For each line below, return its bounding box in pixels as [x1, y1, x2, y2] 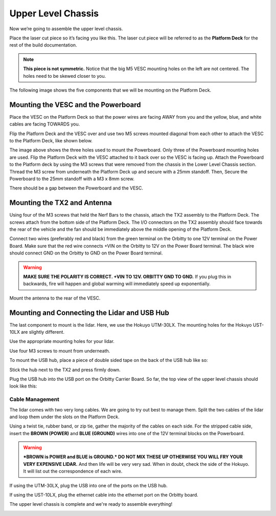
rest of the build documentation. [9, 42, 77, 48]
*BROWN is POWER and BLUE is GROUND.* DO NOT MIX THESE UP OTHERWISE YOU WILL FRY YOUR [23, 454, 243, 460]
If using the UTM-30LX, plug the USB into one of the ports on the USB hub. [9, 482, 168, 488]
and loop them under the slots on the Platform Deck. [9, 414, 120, 420]
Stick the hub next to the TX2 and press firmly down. [9, 367, 121, 373]
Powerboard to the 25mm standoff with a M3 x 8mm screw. [9, 176, 135, 182]
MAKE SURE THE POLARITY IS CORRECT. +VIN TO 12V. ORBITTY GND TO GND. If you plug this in [23, 273, 232, 279]
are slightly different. [20, 329, 65, 335]
